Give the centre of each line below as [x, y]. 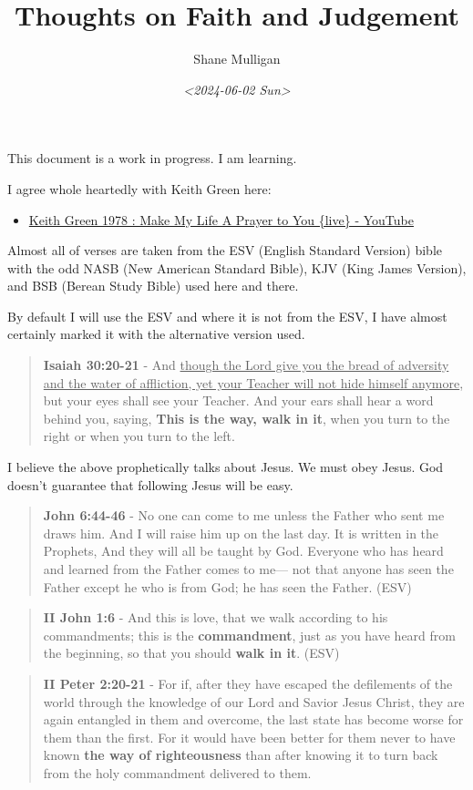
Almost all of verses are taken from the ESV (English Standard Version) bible [225, 250]
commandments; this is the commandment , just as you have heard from [249, 635]
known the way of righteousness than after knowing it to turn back [241, 755]
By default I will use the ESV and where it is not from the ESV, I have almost [227, 316]
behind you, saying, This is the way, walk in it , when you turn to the [247, 418]
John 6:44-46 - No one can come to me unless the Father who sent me [244, 515]
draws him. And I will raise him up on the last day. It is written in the [241, 533]
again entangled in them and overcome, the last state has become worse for [253, 719]
